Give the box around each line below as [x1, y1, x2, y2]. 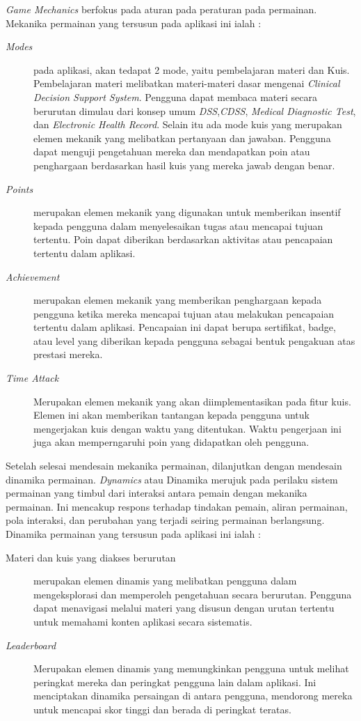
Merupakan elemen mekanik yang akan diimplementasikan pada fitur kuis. [33, 394, 351, 408]
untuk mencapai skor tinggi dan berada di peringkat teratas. [33, 701, 291, 716]
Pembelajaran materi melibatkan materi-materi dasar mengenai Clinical [33, 76, 340, 91]
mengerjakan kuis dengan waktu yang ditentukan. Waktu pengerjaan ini [33, 421, 342, 435]
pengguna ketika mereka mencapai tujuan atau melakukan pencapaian [33, 306, 335, 320]
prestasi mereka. [33, 347, 103, 362]
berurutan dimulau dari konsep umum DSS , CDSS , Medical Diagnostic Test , [33, 103, 356, 118]
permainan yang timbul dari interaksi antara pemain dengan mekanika [6, 486, 307, 500]
